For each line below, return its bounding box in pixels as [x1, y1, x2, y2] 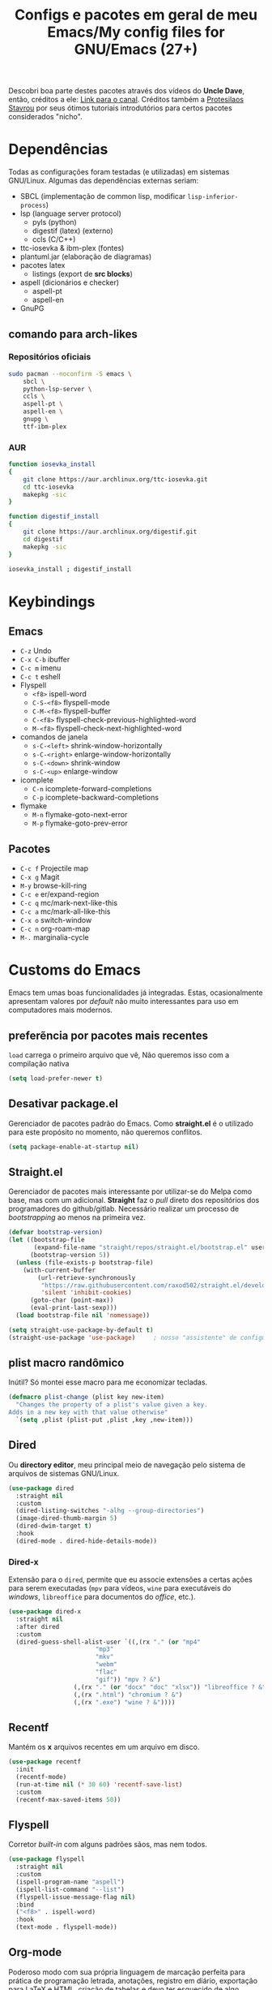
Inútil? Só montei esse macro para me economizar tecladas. [8, 1377, 208, 1387]
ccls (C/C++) [32, 235, 76, 244]
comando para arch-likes [8, 327, 138, 341]
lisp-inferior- [187, 193, 239, 201]
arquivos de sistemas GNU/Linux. [8, 1468, 120, 1478]
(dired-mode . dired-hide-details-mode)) [15, 1536, 158, 1545]
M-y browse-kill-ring [19, 881, 87, 890]
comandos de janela [19, 732, 88, 742]
